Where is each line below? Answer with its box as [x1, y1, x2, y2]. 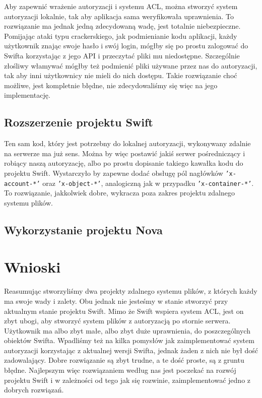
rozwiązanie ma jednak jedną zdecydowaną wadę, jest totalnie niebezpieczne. [4, 21, 241, 31]
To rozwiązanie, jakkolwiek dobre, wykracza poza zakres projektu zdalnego [4, 187, 235, 198]
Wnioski [4, 256, 61, 277]
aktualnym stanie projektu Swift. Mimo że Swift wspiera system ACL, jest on [4, 305, 244, 316]
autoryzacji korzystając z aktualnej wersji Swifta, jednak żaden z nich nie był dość [4, 345, 258, 355]
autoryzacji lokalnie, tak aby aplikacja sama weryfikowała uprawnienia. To [4, 11, 234, 21]
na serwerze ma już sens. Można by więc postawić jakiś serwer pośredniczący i [4, 148, 245, 158]
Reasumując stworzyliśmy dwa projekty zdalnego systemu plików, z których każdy [4, 286, 257, 296]
